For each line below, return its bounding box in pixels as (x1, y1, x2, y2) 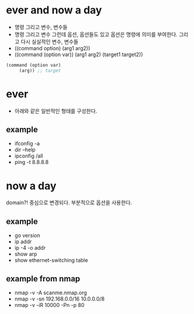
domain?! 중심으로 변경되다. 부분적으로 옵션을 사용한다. (6, 199, 132, 206)
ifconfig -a (14, 140, 40, 147)
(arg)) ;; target (19, 68, 61, 74)
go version (14, 232, 41, 239)
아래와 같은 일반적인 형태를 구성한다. (14, 107, 97, 114)
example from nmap (6, 274, 80, 284)
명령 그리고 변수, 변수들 (14, 23, 68, 30)
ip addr (14, 238, 32, 245)
